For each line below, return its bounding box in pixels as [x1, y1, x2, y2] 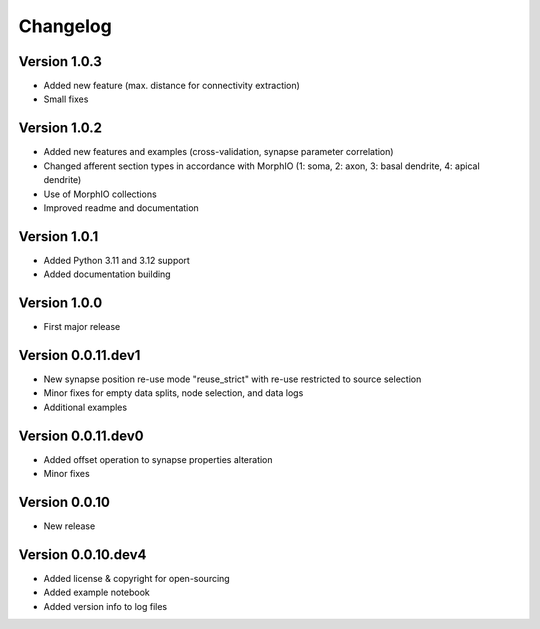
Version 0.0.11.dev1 [18, 346, 141, 364]
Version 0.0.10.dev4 [18, 546, 147, 563]
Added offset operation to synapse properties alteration [43, 453, 274, 465]
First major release [43, 321, 121, 333]
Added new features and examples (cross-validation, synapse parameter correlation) [43, 146, 394, 158]
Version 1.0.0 [18, 295, 103, 312]
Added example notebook [43, 586, 150, 599]
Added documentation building [43, 268, 171, 280]
